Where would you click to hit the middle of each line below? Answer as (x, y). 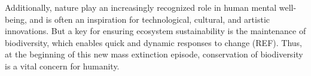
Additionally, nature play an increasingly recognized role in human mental (141, 7)
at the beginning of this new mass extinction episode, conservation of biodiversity (154, 54)
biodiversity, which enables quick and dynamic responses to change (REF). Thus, (153, 42)
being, (16, 19)
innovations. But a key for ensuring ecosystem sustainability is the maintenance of (155, 31)
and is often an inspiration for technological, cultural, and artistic (150, 19)
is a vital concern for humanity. (62, 66)
